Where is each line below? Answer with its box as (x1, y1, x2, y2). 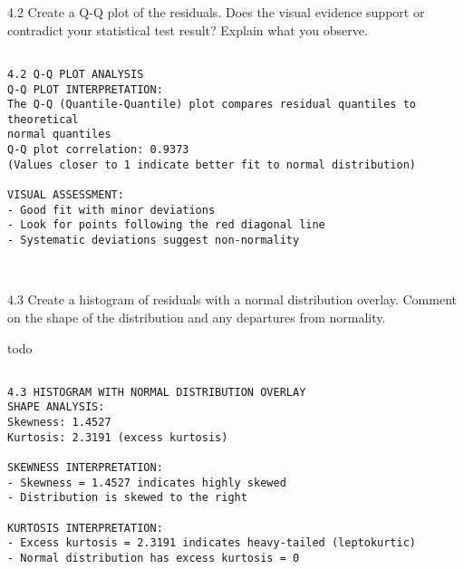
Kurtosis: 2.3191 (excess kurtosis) (7, 430, 228, 444)
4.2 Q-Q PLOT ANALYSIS (7, 67, 144, 81)
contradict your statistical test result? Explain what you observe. (7, 20, 368, 39)
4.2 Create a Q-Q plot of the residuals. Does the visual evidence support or (7, 3, 425, 21)
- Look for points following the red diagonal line (7, 218, 325, 232)
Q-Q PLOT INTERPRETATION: (7, 82, 163, 96)
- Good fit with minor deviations (7, 203, 216, 217)
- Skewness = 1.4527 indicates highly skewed (7, 476, 286, 489)
